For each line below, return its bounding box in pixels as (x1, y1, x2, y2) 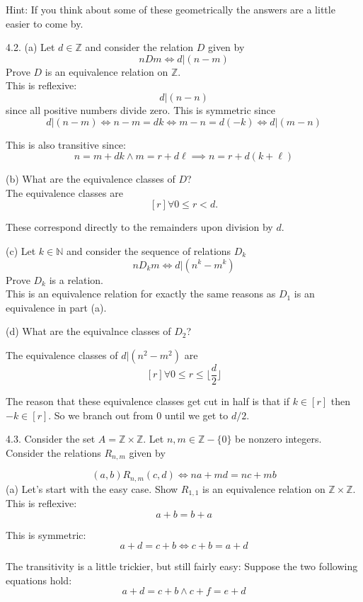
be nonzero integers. (235, 431, 322, 446)
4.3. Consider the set (6, 431, 96, 446)
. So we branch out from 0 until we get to (48, 407, 229, 422)
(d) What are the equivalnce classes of (6, 324, 171, 339)
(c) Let (6, 243, 36, 258)
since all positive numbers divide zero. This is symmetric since (6, 102, 275, 117)
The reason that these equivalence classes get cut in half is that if (6, 393, 290, 408)
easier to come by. (6, 16, 83, 30)
